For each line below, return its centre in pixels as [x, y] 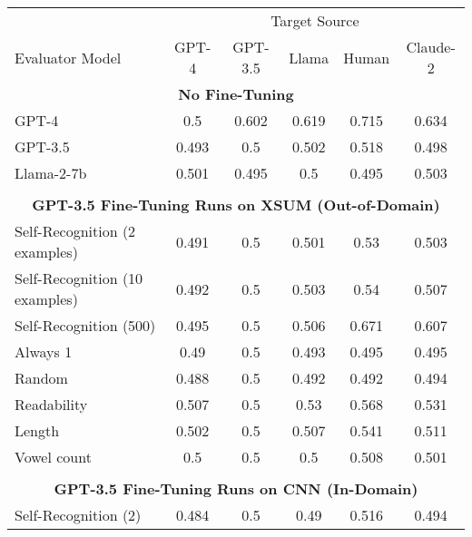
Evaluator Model [68, 57]
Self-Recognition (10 [79, 278]
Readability [51, 404]
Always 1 [44, 351]
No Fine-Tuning [236, 94]
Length [37, 430]
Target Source [315, 20]
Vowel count [53, 457]
